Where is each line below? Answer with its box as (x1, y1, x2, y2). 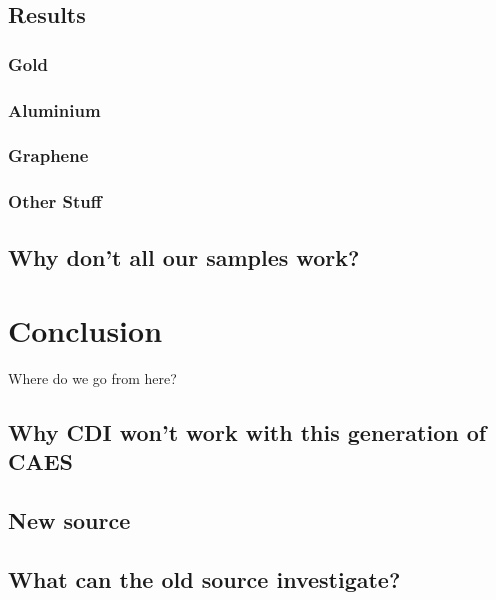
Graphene (8, 143, 89, 168)
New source (8, 505, 131, 536)
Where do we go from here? (8, 368, 177, 389)
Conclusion (8, 310, 163, 351)
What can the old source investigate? (8, 564, 401, 594)
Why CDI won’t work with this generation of (8, 417, 487, 448)
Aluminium (8, 97, 101, 122)
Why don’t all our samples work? (8, 241, 360, 272)
